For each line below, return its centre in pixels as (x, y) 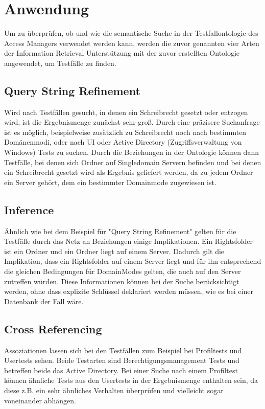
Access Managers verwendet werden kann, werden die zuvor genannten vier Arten (132, 43)
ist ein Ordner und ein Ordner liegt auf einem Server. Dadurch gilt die (114, 251)
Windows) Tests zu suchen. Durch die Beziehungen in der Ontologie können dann (131, 152)
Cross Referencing (53, 328)
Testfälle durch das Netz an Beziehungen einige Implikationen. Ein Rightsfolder (129, 241)
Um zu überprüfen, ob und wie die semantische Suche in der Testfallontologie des (131, 33)
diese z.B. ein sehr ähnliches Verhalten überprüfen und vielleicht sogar (114, 390)
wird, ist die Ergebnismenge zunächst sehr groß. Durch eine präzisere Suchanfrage (132, 122)
